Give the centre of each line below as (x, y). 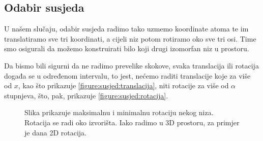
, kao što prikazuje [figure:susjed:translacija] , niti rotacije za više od (123, 85)
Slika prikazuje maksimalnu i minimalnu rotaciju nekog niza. (119, 112)
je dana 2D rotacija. (55, 132)
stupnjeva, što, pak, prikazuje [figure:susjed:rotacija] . (86, 95)
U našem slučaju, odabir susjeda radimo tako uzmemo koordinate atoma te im (126, 29)
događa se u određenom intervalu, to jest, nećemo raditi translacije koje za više (127, 75)
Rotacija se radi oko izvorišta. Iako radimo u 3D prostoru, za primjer (132, 122)
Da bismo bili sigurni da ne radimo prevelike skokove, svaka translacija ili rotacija (131, 65)
